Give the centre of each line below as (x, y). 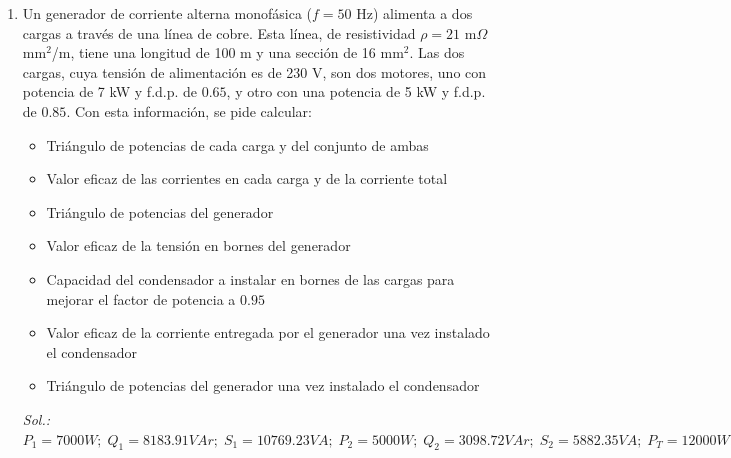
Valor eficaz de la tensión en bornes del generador (198, 245)
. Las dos (437, 52)
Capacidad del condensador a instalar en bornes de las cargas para (250, 278)
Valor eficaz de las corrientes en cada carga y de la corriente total (247, 178)
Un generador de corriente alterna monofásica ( (167, 13)
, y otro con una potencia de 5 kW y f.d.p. (356, 91)
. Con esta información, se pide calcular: (189, 110)
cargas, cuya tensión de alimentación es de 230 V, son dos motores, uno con (254, 71)
